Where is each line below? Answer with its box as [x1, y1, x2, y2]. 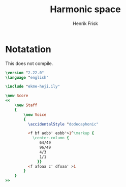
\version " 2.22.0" [5, 70, 44, 75]
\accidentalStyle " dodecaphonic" [27, 121, 99, 127]
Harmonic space [50, 4, 121, 15]
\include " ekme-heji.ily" [5, 84, 60, 89]
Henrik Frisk [73, 20, 98, 26]
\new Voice [23, 112, 47, 117]
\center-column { [32, 136, 70, 141]
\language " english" [5, 75, 49, 80]
